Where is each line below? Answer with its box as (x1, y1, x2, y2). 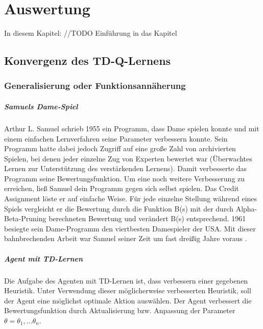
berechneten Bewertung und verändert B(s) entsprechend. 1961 (49, 213, 246, 224)
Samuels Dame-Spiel (4, 101, 78, 111)
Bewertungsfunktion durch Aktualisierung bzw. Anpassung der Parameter (4, 305, 235, 316)
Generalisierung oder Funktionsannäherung (4, 79, 186, 92)
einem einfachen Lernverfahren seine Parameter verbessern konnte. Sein (4, 133, 228, 144)
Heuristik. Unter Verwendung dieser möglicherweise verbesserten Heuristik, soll (4, 285, 251, 296)
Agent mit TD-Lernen (4, 253, 83, 264)
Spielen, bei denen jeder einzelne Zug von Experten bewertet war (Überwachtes (4, 153, 252, 163)
